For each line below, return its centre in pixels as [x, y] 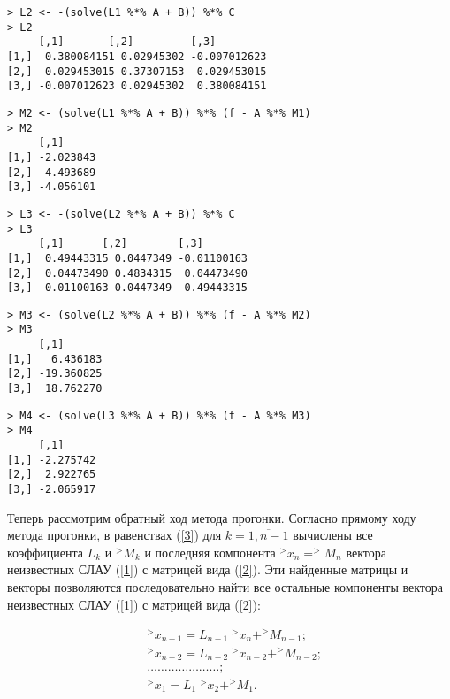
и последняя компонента [210, 552]
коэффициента [45, 552]
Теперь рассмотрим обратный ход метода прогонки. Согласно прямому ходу [212, 517]
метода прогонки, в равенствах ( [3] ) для [114, 535]
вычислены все [333, 535]
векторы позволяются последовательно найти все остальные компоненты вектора [225, 587]
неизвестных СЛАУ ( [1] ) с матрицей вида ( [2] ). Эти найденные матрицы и [208, 569]
